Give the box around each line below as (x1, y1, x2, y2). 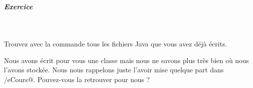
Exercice (4, 1, 33, 11)
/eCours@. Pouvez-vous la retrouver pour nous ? (4, 74, 150, 84)
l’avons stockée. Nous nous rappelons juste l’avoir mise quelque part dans (4, 65, 224, 75)
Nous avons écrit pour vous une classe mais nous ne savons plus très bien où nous (4, 55, 249, 65)
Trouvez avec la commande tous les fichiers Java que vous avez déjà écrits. (4, 39, 227, 49)
